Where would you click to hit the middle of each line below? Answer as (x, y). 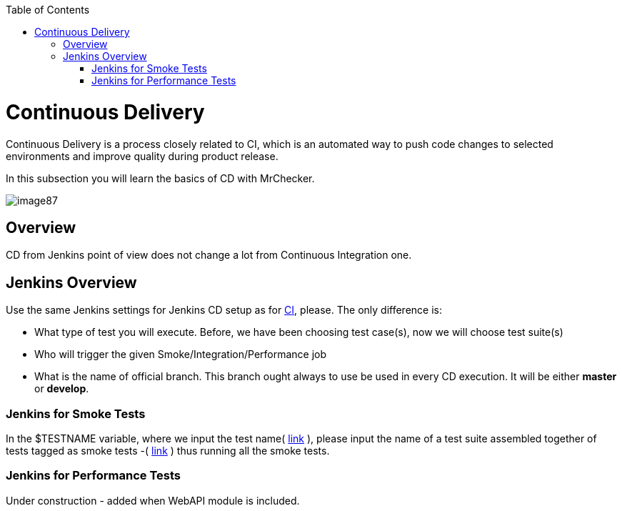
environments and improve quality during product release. (142, 156)
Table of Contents (48, 10)
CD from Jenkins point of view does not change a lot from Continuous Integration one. (209, 255)
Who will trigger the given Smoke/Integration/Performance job (181, 354)
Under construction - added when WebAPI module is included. (153, 500)
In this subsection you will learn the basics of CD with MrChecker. (160, 178)
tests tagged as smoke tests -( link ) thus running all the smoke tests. (168, 450)
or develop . (62, 389)
